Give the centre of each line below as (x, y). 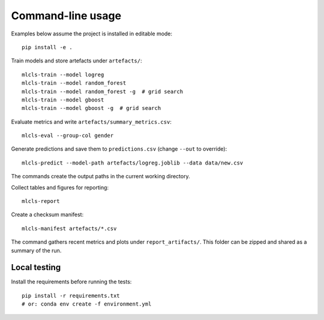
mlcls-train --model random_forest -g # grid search (102, 91)
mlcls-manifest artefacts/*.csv (69, 228)
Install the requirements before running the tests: (71, 282)
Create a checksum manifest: (47, 215)
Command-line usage (66, 16)
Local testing (36, 267)
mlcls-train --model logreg (63, 74)
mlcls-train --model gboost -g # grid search (91, 108)
